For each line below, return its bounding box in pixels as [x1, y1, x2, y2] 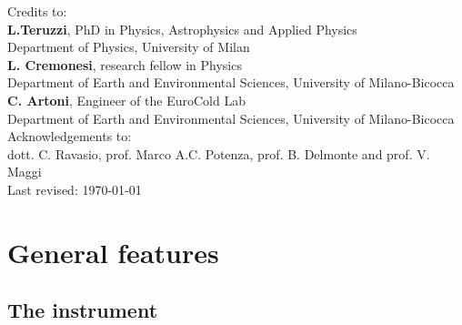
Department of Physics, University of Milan [7, 37, 250, 56]
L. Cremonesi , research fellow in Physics [7, 55, 242, 74]
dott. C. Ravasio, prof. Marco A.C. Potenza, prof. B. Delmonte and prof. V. [7, 144, 430, 163]
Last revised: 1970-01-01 [7, 179, 142, 198]
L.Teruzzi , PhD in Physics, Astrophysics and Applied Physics [7, 19, 357, 38]
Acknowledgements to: [7, 127, 132, 146]
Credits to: [7, 2, 67, 20]
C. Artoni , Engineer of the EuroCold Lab [7, 90, 246, 109]
